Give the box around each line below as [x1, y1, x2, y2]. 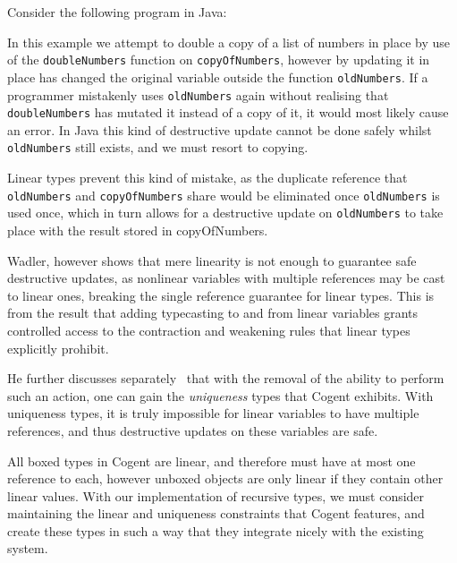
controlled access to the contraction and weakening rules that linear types [7, 320, 410, 339]
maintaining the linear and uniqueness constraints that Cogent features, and [7, 504, 425, 523]
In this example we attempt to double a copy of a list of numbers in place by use [7, 32, 450, 51]
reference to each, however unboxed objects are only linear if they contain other [7, 469, 444, 488]
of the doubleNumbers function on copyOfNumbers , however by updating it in [7, 50, 430, 69]
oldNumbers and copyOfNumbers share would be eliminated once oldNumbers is [7, 185, 440, 204]
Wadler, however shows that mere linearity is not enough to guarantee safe [7, 251, 417, 269]
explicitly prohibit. [7, 338, 109, 357]
